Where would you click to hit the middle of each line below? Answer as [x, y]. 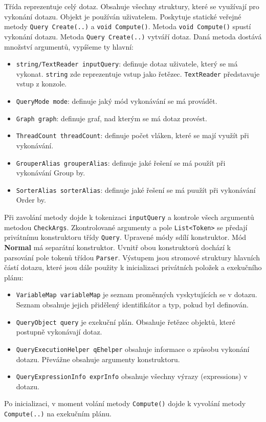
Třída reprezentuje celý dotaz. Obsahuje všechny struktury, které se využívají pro [132, 6]
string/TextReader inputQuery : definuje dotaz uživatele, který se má [127, 64]
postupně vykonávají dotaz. [59, 332]
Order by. [31, 200]
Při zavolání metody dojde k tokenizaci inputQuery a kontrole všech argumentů [129, 217]
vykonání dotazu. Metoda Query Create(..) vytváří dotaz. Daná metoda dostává [133, 36]
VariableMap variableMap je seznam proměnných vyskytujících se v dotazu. [137, 294]
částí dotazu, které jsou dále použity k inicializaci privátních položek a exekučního [133, 267]
